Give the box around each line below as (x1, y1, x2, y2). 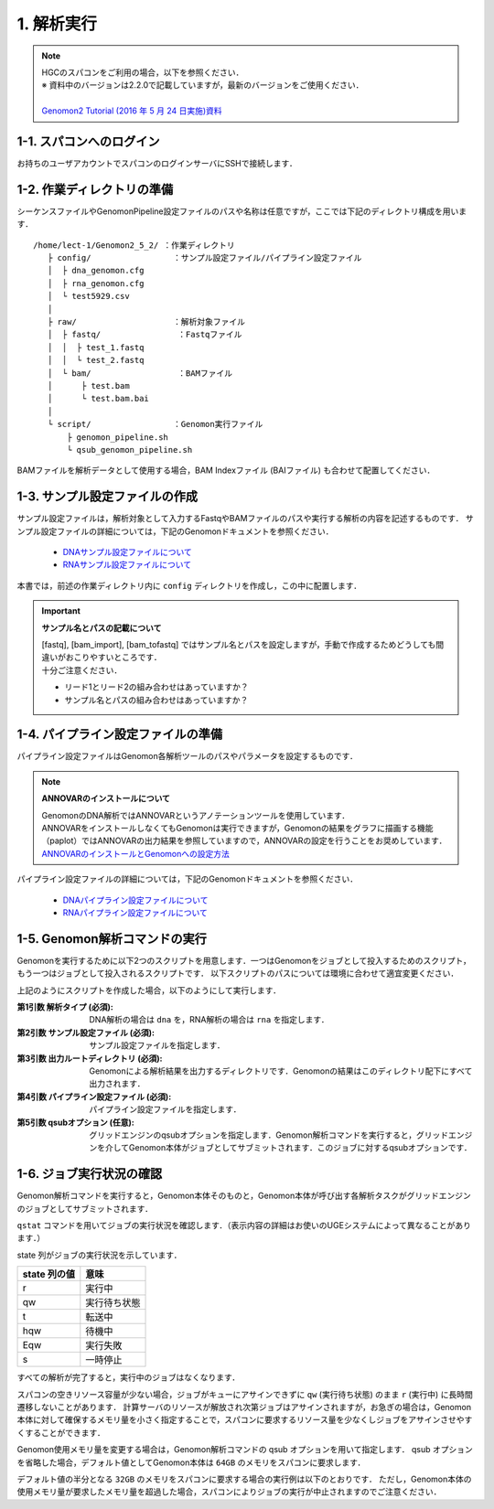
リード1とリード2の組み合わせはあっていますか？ (64, 681, 249, 692)
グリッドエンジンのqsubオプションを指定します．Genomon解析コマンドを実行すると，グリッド (89, 1129, 448, 1140)
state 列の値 (22, 1268, 75, 1280)
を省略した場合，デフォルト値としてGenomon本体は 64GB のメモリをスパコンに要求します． (16, 1457, 366, 1468)
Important (41, 605, 81, 616)
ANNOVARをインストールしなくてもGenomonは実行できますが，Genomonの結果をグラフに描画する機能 (41, 823, 434, 834)
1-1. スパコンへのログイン (16, 134, 160, 149)
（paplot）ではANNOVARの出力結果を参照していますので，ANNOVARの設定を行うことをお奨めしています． (41, 835, 447, 846)
